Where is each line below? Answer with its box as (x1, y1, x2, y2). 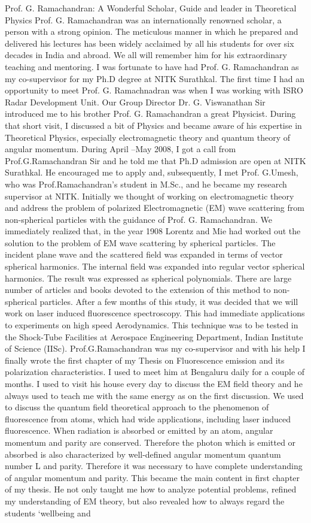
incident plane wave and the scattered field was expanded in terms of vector (5, 248, 283, 261)
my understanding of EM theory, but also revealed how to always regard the (5, 494, 285, 507)
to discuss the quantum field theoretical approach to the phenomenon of (5, 401, 269, 413)
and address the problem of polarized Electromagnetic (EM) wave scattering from (5, 201, 304, 214)
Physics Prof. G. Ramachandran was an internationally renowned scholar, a (5, 13, 282, 26)
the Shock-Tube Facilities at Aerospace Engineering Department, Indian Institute (5, 330, 303, 343)
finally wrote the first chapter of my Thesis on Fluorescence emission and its (5, 353, 285, 366)
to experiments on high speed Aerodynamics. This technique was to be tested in (5, 319, 298, 331)
